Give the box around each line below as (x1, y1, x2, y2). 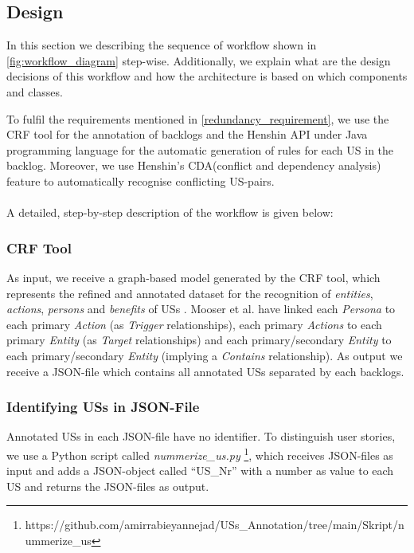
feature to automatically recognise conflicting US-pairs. (6, 172, 275, 189)
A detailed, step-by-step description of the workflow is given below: (6, 204, 334, 221)
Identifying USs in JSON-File (6, 397, 200, 417)
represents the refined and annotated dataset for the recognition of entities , (6, 284, 373, 301)
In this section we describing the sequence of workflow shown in (6, 37, 317, 53)
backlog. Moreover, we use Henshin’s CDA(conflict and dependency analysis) (6, 157, 381, 174)
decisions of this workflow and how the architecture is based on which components (6, 68, 408, 84)
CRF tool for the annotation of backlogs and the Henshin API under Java (6, 126, 368, 143)
